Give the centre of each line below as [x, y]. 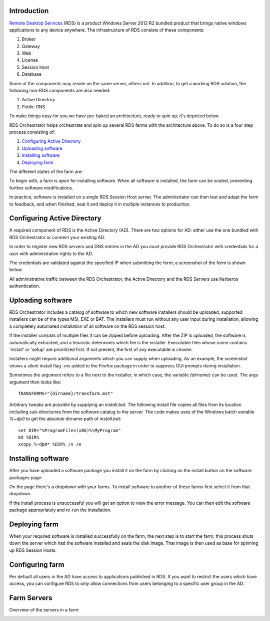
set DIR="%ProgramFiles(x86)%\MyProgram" [69, 430]
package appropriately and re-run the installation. [60, 510]
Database [32, 74]
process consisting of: [32, 132]
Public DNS [33, 107]
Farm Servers [31, 598]
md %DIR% [29, 437]
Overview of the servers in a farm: [44, 610]
